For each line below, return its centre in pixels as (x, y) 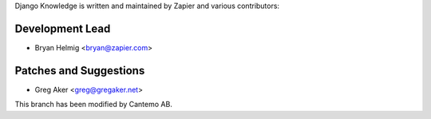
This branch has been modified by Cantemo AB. (94, 105)
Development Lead (63, 28)
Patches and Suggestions (80, 71)
